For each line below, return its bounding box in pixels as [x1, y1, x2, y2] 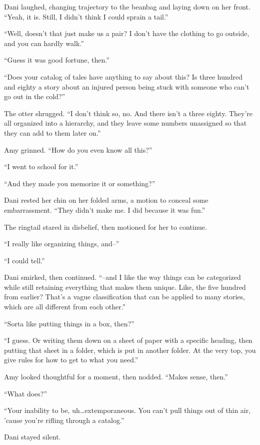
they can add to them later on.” [4, 127, 101, 138]
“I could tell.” [4, 255, 45, 265]
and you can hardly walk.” [4, 38, 84, 48]
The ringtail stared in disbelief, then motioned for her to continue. [4, 221, 207, 232]
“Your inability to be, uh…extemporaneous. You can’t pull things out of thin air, [4, 405, 251, 415]
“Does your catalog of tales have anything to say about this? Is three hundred [4, 71, 243, 82]
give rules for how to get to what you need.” [4, 354, 138, 365]
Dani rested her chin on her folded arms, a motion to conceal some [4, 195, 208, 205]
